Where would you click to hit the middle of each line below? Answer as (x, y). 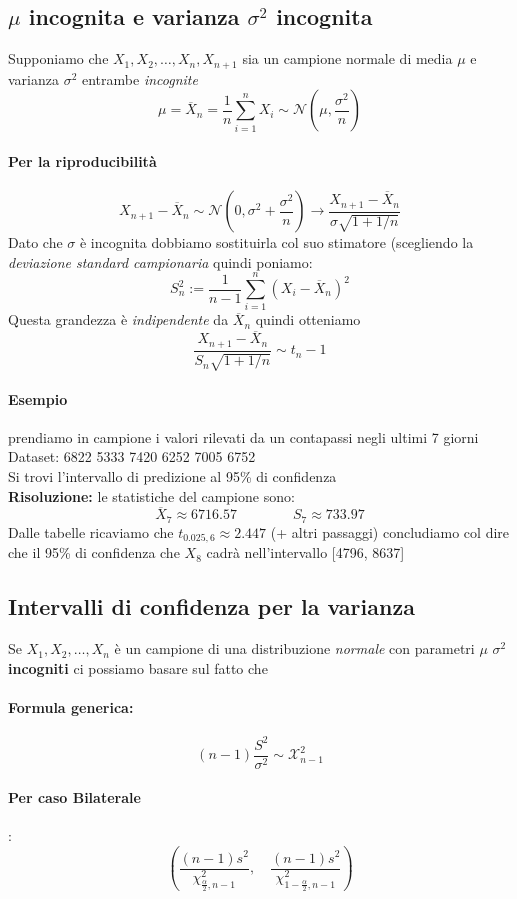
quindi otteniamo (308, 319)
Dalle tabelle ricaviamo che (91, 531)
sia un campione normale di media (347, 58)
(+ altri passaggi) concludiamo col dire (390, 531)
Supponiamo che (58, 58)
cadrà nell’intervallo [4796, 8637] (305, 552)
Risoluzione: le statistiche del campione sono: (151, 495)
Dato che (35, 242)
